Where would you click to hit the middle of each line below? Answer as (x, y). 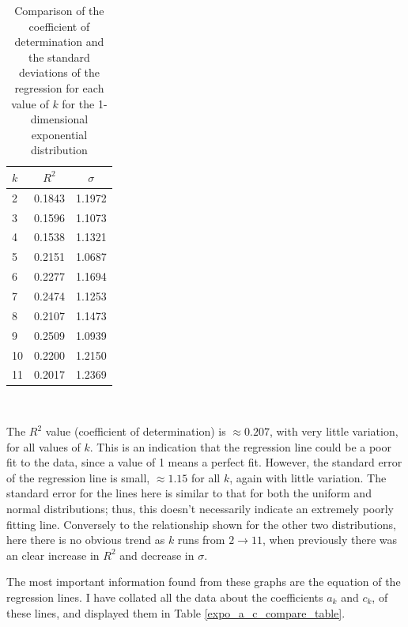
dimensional (59, 119)
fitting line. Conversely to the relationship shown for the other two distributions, (201, 524)
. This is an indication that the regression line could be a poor (240, 446)
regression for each (59, 87)
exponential (59, 134)
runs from (201, 540)
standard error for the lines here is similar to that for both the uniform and (189, 493)
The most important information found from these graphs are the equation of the (204, 582)
